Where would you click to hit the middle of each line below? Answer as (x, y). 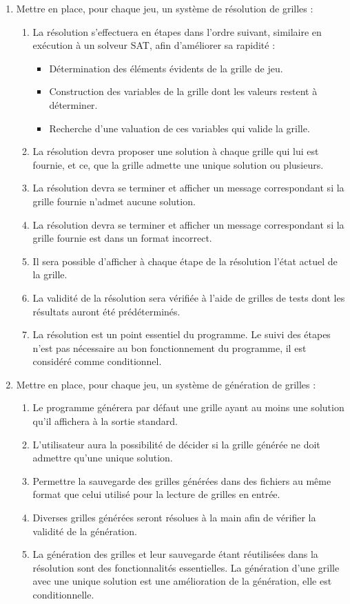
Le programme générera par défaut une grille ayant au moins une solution (188, 407)
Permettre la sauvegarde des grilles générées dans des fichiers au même (182, 480)
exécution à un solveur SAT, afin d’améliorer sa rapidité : (154, 45)
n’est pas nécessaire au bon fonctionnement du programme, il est (169, 347)
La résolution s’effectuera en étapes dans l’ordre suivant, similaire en (177, 31)
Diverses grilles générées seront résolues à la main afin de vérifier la (174, 518)
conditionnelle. (63, 594)
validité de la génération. (85, 531)
